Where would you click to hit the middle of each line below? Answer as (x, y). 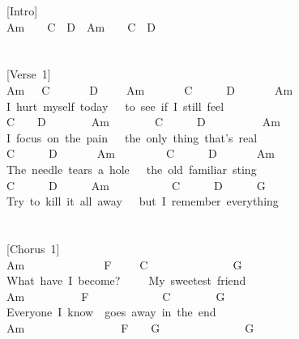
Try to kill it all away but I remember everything (143, 201)
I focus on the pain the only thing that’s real (132, 137)
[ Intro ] (22, 11)
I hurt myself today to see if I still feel (115, 106)
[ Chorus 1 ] (33, 248)
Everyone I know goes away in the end (111, 312)
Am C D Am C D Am (150, 89)
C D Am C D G (136, 185)
